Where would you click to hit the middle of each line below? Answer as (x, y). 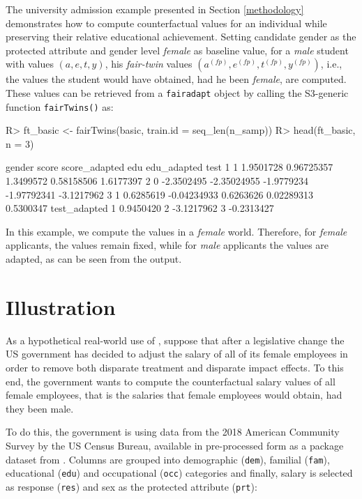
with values (30, 64)
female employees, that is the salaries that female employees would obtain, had (174, 395)
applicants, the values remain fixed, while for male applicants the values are (167, 245)
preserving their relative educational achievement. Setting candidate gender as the (181, 37)
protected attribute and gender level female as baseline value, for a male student (177, 50)
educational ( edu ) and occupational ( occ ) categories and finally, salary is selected (179, 473)
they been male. (40, 408)
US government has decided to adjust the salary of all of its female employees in (177, 354)
